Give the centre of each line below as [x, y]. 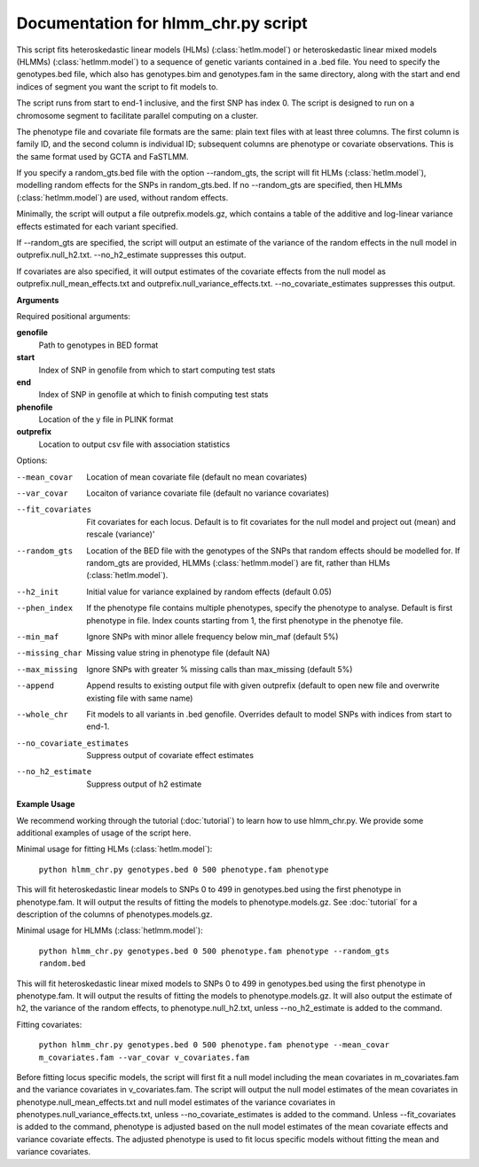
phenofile [35, 407]
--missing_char [50, 653]
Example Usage [46, 804]
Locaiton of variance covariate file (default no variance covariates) [208, 493]
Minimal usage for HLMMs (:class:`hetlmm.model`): [110, 930]
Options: [32, 460]
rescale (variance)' [121, 534]
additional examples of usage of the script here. [104, 833]
